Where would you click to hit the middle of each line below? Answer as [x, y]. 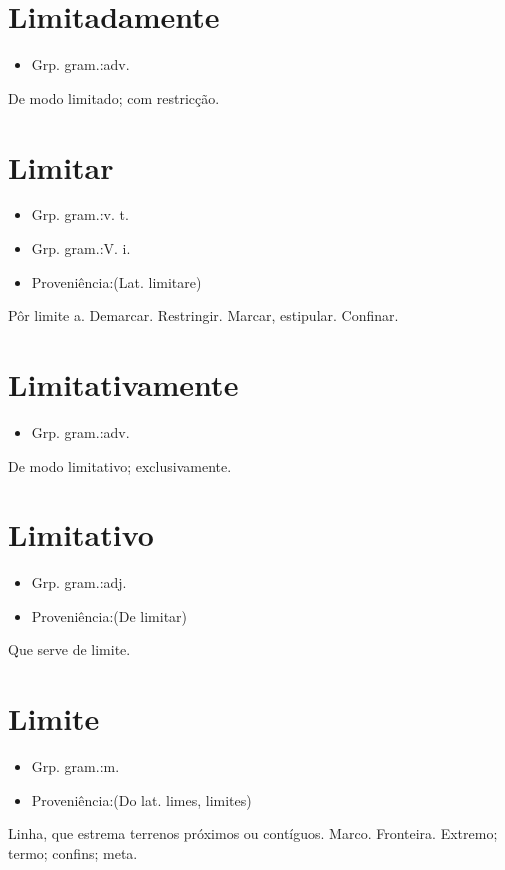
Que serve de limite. [69, 649]
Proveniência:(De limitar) [109, 615]
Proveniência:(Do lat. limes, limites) [141, 799]
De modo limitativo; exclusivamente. [120, 465]
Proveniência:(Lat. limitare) [116, 281]
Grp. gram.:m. [75, 766]
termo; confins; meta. [73, 852]
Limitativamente [123, 384]
